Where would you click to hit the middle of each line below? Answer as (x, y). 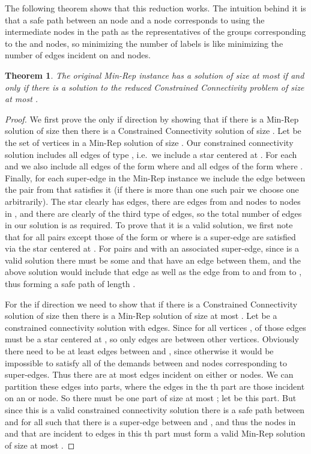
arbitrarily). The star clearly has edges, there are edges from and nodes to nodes (153, 201)
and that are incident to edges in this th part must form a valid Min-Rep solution (155, 433)
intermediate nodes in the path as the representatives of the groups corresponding (155, 32)
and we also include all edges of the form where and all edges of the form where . (154, 166)
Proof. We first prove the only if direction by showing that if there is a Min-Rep (152, 119)
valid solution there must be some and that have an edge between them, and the (153, 260)
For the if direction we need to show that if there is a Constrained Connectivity (151, 304)
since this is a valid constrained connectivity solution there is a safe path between (155, 410)
